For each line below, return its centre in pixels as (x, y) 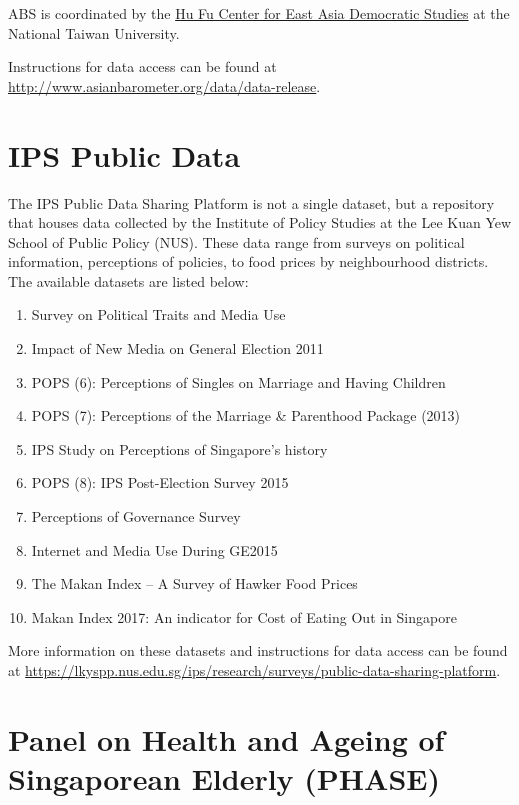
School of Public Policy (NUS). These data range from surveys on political (236, 241)
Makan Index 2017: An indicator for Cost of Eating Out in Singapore (244, 616)
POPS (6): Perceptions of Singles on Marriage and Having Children (238, 381)
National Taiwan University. (94, 32)
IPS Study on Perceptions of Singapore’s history (179, 448)
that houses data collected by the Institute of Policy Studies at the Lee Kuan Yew (260, 222)
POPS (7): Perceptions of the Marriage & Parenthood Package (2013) (246, 415)
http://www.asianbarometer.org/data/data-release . (164, 85)
